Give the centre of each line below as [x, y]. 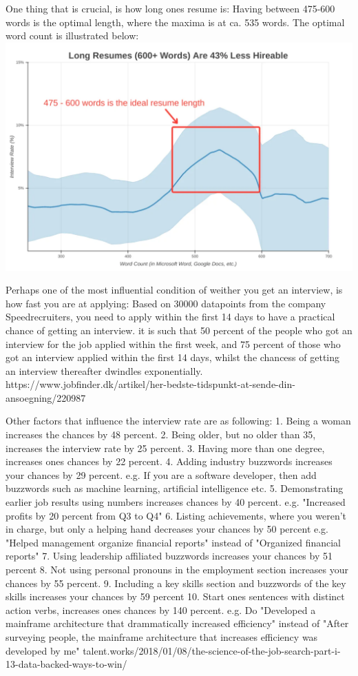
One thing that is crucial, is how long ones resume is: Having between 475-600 [170, 8]
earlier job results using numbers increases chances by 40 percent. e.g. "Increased [176, 502]
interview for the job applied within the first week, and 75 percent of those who [173, 344]
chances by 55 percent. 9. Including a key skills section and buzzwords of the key [176, 583]
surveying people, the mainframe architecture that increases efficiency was [162, 636]
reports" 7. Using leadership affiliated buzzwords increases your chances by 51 [169, 556]
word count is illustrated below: [72, 35]
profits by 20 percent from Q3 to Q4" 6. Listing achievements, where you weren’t [176, 515]
